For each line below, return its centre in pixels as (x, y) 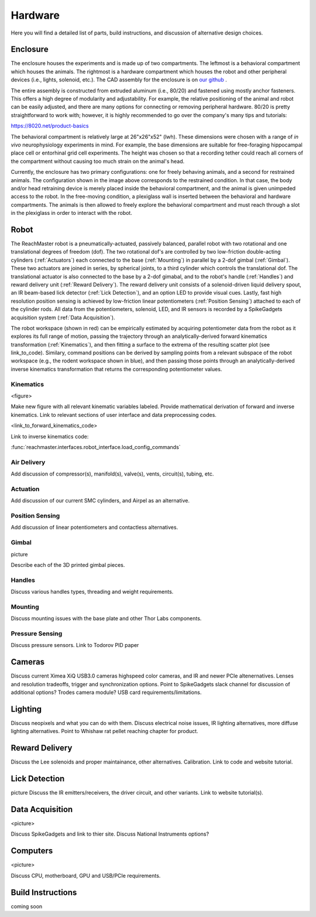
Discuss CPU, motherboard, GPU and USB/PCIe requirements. (86, 875)
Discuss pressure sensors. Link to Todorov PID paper (75, 645)
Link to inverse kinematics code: (50, 436)
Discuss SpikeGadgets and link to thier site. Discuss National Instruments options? (110, 834)
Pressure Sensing (37, 634)
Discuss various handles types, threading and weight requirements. (92, 592)
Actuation (25, 489)
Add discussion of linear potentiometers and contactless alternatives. (95, 528)
